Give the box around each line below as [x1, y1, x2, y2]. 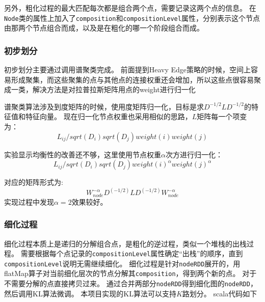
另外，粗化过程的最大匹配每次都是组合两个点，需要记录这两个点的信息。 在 [4, 3, 256, 13]
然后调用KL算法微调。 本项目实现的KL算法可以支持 [4, 288, 176, 298]
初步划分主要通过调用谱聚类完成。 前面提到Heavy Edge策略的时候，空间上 [4, 64, 251, 75]
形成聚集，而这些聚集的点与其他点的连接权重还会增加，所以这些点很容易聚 [11, 74, 261, 85]
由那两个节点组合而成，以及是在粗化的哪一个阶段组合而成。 [4, 22, 204, 33]
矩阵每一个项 [197, 111, 240, 122]
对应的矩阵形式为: [4, 177, 63, 187]
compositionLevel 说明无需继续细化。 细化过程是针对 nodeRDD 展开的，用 [4, 258, 241, 268]
